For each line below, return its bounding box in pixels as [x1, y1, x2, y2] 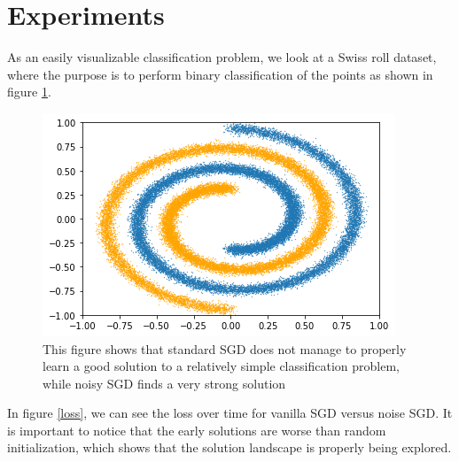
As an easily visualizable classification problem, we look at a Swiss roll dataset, [7, 48, 437, 66]
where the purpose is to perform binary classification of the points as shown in [7, 65, 433, 83]
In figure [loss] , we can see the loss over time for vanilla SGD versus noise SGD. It [7, 404, 453, 422]
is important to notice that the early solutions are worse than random [7, 420, 386, 439]
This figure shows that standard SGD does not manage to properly [43, 339, 407, 358]
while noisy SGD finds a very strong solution [43, 373, 286, 392]
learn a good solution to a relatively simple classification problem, [43, 357, 400, 375]
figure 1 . [7, 82, 51, 101]
